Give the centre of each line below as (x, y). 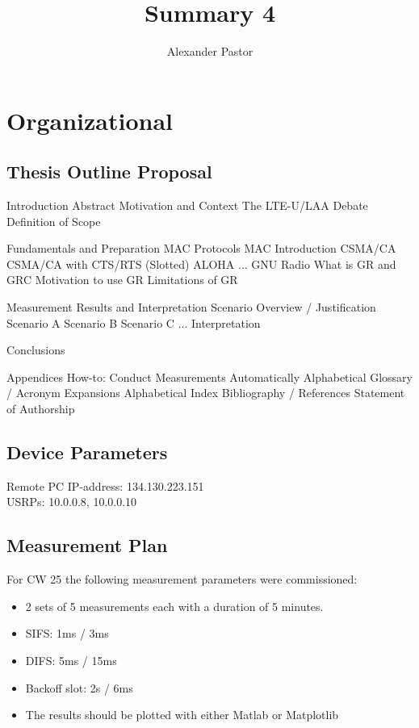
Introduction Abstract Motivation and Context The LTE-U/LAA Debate (187, 205)
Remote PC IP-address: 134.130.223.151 (105, 485)
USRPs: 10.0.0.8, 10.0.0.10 (72, 502)
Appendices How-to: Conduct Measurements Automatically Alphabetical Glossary (210, 377)
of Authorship (41, 409)
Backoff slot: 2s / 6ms (79, 687)
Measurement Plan (87, 545)
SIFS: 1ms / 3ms (67, 633)
